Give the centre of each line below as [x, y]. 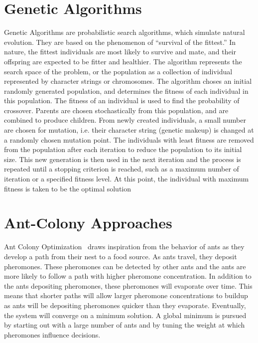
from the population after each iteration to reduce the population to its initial [123, 149]
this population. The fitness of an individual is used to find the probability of [122, 100]
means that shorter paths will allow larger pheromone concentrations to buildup [126, 295]
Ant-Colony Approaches [88, 223]
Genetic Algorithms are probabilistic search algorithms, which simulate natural [125, 32]
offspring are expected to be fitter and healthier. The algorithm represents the [123, 61]
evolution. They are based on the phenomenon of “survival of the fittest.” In [120, 42]
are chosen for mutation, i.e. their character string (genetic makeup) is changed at [129, 130]
